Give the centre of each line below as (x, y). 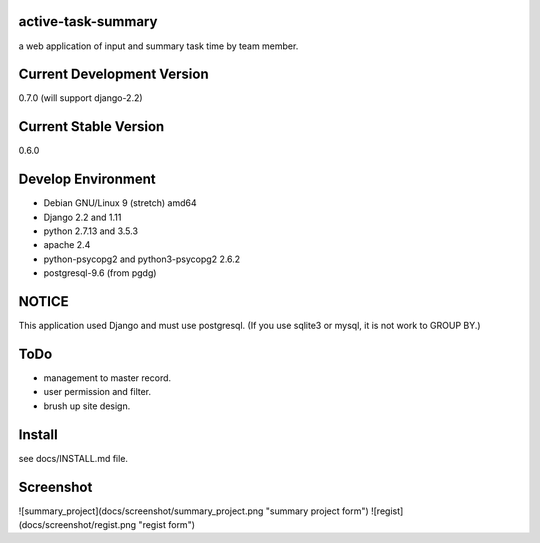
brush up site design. (87, 406)
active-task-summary (88, 21)
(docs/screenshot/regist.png (77, 524)
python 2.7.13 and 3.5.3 (91, 231)
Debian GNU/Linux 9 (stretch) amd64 (120, 203)
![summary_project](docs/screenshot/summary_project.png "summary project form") (193, 511)
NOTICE (43, 301)
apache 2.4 (67, 245)
